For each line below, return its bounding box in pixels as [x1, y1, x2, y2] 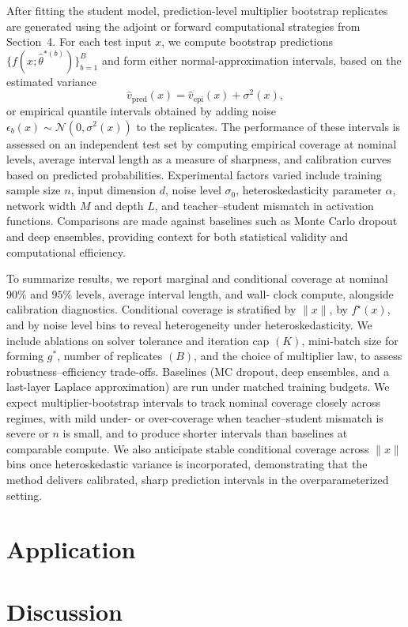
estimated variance [6, 73, 97, 89]
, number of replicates [57, 347, 163, 364]
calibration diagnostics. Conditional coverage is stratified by [6, 301, 297, 317]
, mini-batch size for [301, 332, 399, 348]
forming [6, 347, 44, 364]
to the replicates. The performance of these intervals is [136, 118, 401, 134]
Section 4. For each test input [6, 33, 152, 50]
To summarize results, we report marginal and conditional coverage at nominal [6, 270, 388, 287]
